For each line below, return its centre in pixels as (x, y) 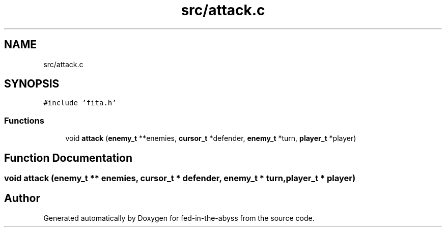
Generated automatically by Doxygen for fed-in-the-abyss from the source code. (179, 218)
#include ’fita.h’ (80, 103)
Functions (24, 120)
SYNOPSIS (32, 84)
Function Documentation (68, 158)
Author (22, 198)
